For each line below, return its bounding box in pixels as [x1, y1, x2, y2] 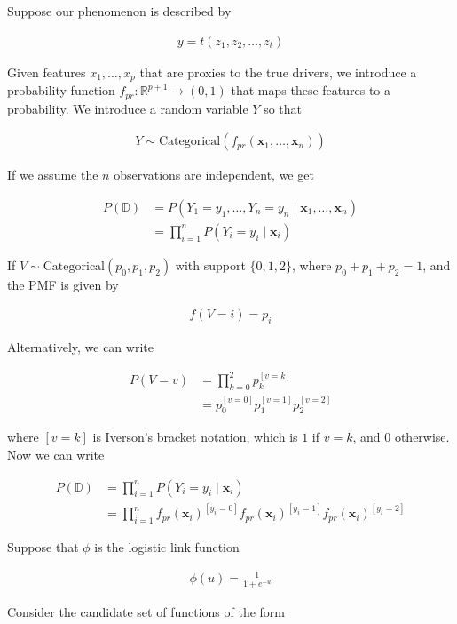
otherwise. [394, 428, 450, 446]
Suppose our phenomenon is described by [7, 2, 232, 20]
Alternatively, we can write [7, 338, 154, 356]
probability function [7, 81, 115, 100]
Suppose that [7, 537, 79, 556]
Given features [7, 62, 86, 81]
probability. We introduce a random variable [7, 99, 248, 117]
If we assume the [7, 165, 98, 184]
